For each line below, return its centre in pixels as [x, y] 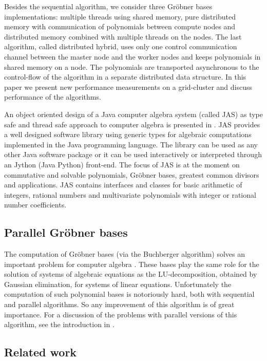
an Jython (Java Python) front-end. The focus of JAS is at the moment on [122, 164]
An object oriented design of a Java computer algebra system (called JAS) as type [133, 114]
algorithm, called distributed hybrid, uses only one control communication [121, 46]
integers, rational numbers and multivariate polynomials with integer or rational [130, 194]
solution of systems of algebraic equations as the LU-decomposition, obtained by [131, 274]
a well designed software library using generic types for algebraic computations [128, 134]
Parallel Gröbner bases [66, 232]
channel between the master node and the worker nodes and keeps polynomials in [132, 56]
